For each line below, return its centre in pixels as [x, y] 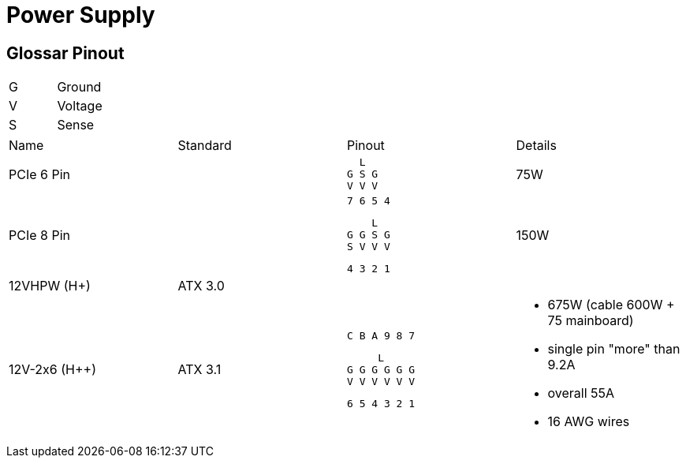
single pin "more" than [614, 349]
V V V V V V [381, 381]
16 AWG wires [589, 422]
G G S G [369, 235]
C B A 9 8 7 [381, 335]
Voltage [80, 106]
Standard [205, 146]
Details [536, 146]
